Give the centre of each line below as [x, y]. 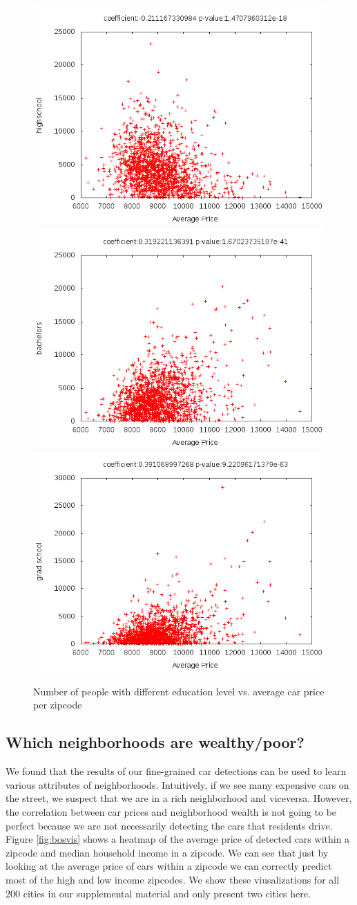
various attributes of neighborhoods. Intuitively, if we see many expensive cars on [177, 784]
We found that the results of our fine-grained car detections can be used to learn [176, 771]
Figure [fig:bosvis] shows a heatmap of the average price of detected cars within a [178, 839]
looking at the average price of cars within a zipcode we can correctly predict [169, 866]
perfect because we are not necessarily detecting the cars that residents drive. [169, 825]
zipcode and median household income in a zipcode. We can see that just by [167, 852]
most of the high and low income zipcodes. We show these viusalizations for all [173, 879]
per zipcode [58, 705]
